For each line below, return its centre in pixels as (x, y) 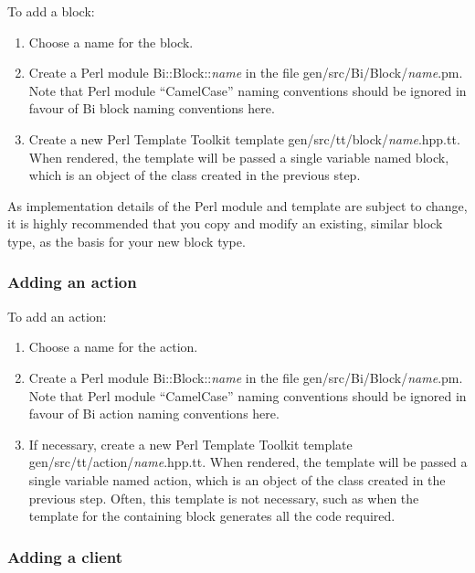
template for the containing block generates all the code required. (212, 516)
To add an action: (57, 316)
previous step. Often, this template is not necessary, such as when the (224, 498)
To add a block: (51, 11)
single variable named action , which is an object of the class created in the (237, 479)
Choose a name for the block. (111, 42)
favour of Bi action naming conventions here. (154, 414)
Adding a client (65, 556)
